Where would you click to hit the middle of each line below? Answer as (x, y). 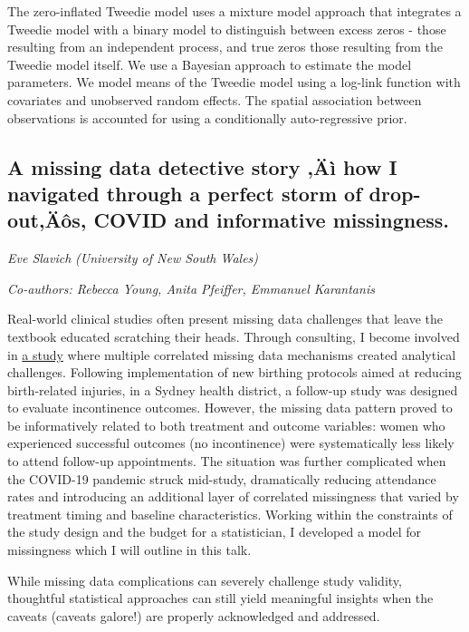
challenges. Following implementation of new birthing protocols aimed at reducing (234, 372)
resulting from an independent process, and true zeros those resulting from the (225, 47)
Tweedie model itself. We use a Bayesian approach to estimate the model (210, 64)
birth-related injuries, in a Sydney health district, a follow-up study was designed (233, 389)
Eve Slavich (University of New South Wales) (133, 258)
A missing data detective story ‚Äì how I (202, 166)
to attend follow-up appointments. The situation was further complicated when (227, 461)
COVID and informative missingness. (271, 220)
